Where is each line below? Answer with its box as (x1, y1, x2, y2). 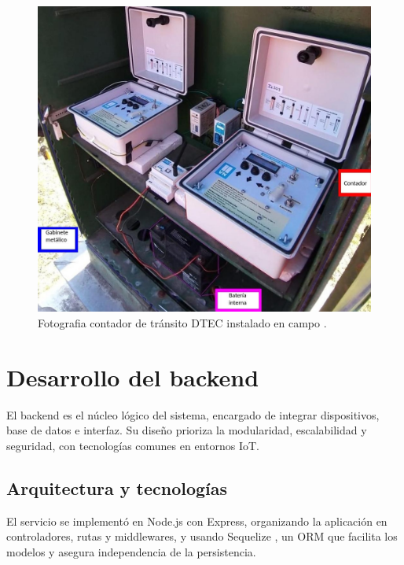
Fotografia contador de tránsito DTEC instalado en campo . (38, 314, 327, 331)
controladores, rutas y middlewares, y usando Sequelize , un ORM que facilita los (6, 528, 398, 545)
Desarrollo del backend (6, 360, 259, 393)
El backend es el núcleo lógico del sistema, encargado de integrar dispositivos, (6, 406, 380, 423)
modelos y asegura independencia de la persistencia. (6, 543, 256, 559)
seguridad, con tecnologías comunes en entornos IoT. (6, 437, 259, 453)
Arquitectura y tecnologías (6, 475, 228, 500)
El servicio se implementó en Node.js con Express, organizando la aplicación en (6, 512, 387, 529)
